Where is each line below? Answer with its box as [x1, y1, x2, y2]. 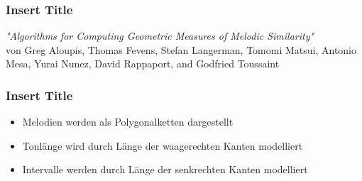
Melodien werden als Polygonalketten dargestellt [22, 114, 234, 129]
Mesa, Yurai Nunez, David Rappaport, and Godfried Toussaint [6, 56, 280, 71]
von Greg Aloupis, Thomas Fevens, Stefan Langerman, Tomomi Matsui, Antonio [6, 42, 357, 57]
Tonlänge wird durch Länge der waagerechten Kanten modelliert [22, 138, 303, 153]
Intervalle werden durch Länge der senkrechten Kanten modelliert [22, 162, 308, 177]
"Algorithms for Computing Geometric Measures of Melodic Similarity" [6, 28, 314, 43]
